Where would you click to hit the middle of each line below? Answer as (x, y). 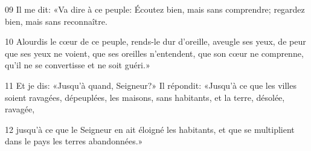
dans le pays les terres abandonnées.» (74, 141)
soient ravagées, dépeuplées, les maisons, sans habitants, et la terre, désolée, (145, 97)
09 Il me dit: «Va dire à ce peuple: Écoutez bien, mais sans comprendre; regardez (155, 9)
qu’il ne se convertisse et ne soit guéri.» (78, 65)
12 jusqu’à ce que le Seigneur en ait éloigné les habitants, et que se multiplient (150, 129)
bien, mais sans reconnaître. (56, 21)
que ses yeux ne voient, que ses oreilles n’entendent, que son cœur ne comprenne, (154, 53)
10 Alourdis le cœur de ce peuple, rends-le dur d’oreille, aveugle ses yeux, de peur (155, 41)
